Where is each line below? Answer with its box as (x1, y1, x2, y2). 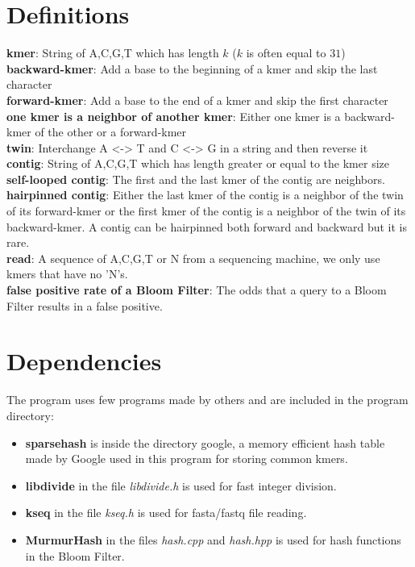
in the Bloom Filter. (25, 547, 125, 564)
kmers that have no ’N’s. (6, 265, 128, 282)
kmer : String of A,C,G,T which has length (6, 44, 219, 61)
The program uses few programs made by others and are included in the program (6, 391, 409, 408)
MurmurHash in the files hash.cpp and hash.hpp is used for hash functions (25, 531, 401, 548)
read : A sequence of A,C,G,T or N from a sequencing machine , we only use (6, 249, 380, 266)
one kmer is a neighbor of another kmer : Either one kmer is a (6, 107, 341, 124)
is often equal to (246, 44, 326, 61)
